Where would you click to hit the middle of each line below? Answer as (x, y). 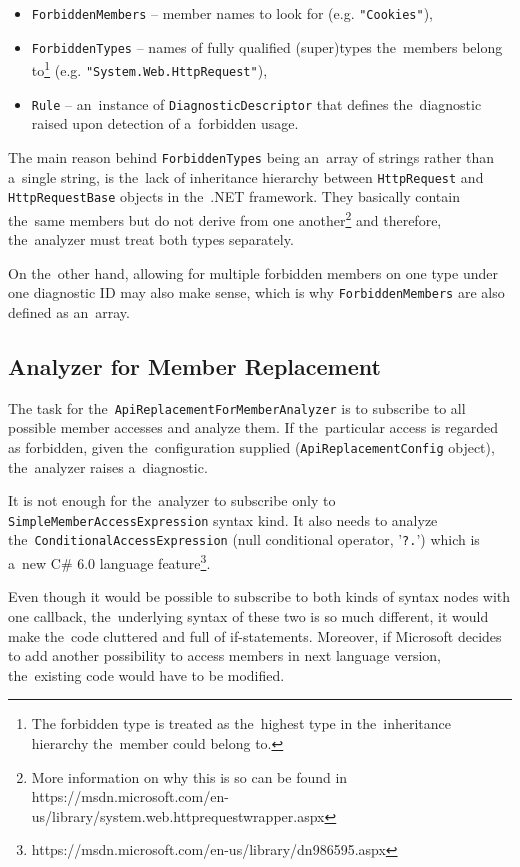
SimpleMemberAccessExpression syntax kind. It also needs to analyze (223, 519)
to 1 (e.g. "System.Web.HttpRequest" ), (149, 68)
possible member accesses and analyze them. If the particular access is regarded (253, 427)
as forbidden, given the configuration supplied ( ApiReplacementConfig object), (251, 446)
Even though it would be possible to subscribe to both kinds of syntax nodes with (259, 596)
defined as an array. (69, 311)
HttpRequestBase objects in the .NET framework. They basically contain (234, 196)
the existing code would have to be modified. (146, 674)
